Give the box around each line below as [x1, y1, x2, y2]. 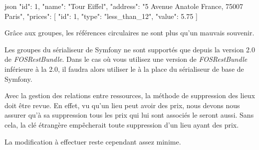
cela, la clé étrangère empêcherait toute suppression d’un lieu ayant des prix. [4, 119, 239, 130]
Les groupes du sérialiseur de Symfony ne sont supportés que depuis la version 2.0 [4, 44, 255, 54]
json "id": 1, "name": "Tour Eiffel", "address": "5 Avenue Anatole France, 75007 [4, 1, 243, 11]
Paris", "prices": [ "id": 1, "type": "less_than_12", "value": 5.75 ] [4, 10, 198, 21]
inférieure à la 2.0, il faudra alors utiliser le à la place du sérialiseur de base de [4, 63, 244, 74]
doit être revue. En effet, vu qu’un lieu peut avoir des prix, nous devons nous [4, 100, 240, 110]
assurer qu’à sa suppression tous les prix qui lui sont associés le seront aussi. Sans [4, 110, 254, 120]
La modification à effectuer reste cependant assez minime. [4, 136, 181, 147]
